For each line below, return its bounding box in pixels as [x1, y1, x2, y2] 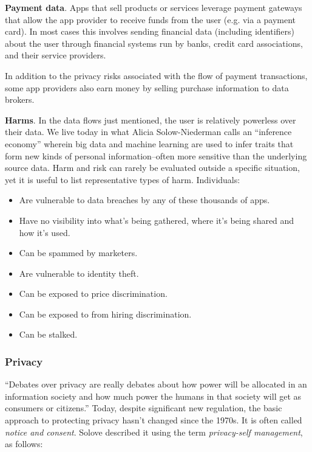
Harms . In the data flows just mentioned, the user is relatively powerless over [5, 113, 296, 126]
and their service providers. [5, 49, 106, 61]
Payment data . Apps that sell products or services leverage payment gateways [5, 1, 302, 13]
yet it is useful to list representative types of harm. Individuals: [5, 173, 240, 186]
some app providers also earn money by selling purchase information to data [5, 81, 289, 94]
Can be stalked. [19, 328, 78, 341]
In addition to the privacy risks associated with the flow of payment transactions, [5, 69, 308, 82]
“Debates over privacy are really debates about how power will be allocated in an [5, 378, 307, 391]
